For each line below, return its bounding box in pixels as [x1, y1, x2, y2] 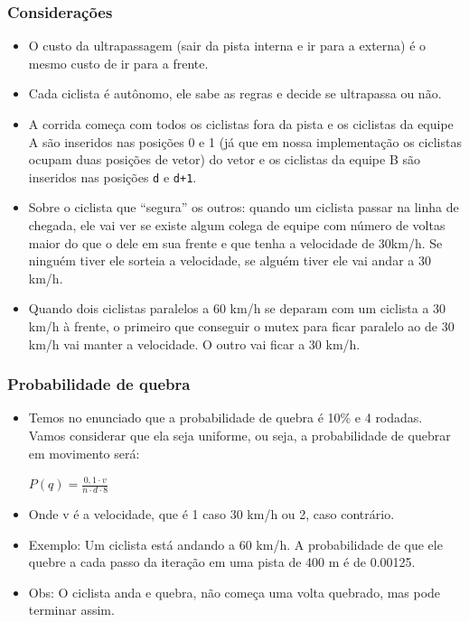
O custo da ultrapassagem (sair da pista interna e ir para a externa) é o [28, 36, 427, 55]
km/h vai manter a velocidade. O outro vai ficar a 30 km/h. [28, 334, 361, 353]
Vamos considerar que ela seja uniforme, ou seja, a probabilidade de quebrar [28, 426, 451, 444]
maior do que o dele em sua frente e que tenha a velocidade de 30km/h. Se [28, 233, 443, 252]
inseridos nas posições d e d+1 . [28, 167, 197, 186]
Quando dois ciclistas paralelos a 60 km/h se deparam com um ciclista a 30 [28, 299, 446, 318]
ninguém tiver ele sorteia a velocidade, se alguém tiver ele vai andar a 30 [28, 251, 431, 270]
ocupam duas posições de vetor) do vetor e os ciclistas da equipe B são [28, 150, 420, 169]
